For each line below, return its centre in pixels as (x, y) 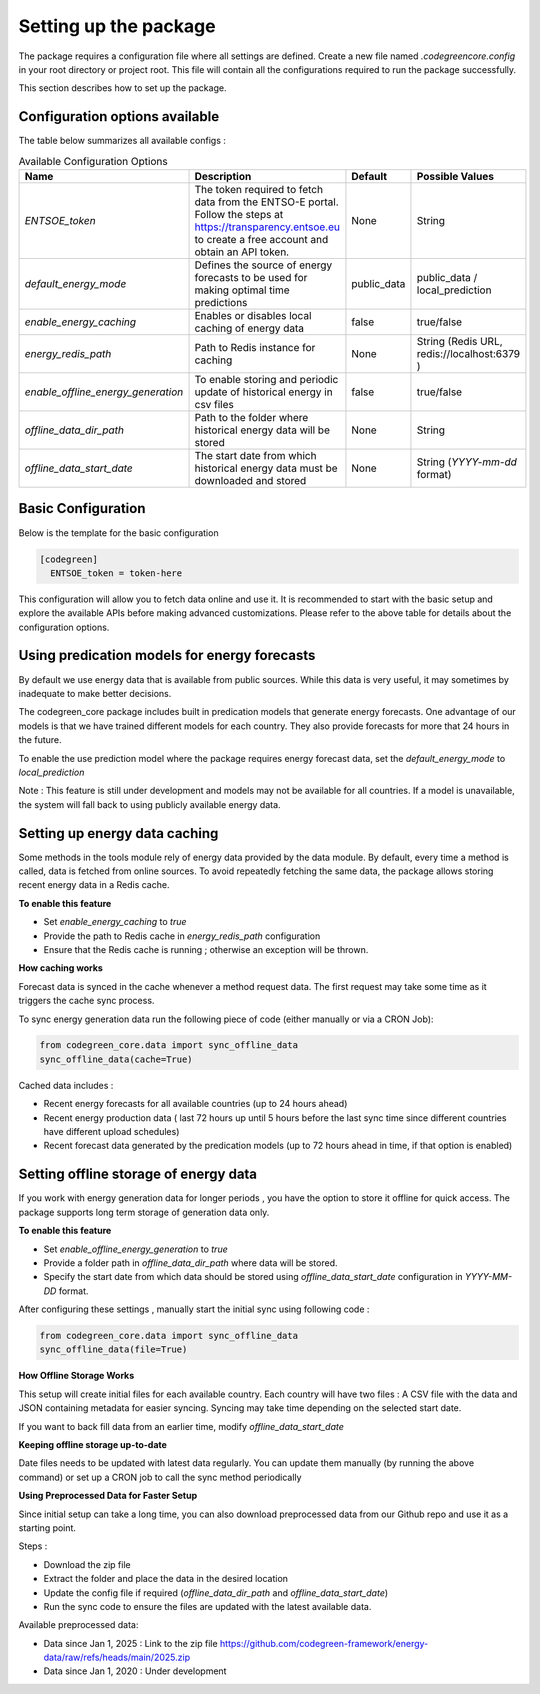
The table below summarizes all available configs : (122, 141)
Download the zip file (87, 1564)
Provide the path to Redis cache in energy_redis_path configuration (182, 936)
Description (223, 176)
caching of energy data (249, 328)
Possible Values (455, 176)
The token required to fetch (259, 189)
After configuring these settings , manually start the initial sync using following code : (194, 1309)
